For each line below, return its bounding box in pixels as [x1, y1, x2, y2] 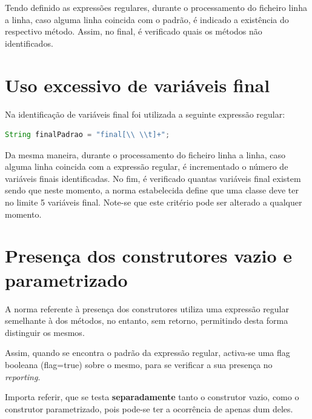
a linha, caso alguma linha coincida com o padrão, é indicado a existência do [5, 13, 289, 25]
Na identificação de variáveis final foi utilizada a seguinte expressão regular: [5, 107, 285, 120]
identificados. [5, 36, 53, 49]
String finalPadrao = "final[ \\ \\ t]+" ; [5, 130, 170, 139]
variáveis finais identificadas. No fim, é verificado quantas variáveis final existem [5, 172, 301, 184]
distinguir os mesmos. [5, 326, 85, 338]
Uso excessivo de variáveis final [5, 72, 270, 97]
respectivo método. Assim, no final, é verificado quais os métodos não [5, 25, 262, 38]
